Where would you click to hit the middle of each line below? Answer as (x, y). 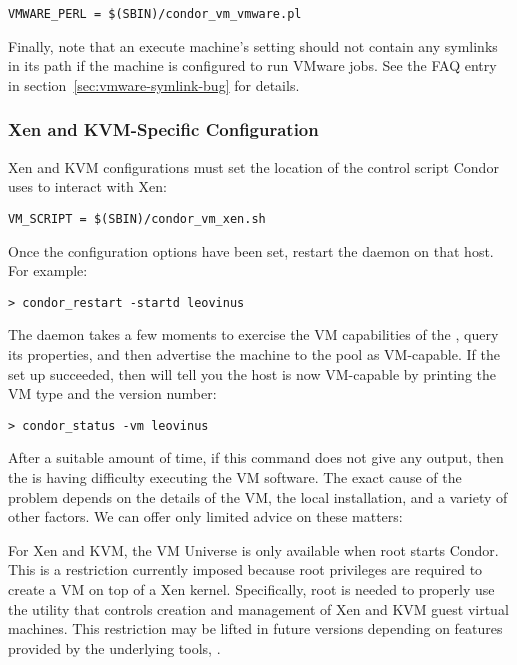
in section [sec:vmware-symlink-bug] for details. (154, 84)
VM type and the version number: (112, 393)
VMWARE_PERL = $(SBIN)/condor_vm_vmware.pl (155, 14)
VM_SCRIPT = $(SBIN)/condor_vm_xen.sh (137, 218)
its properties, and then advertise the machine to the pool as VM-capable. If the (254, 353)
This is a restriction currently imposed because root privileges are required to (245, 569)
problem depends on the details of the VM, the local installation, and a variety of (258, 496)
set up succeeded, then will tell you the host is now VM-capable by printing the (252, 373)
